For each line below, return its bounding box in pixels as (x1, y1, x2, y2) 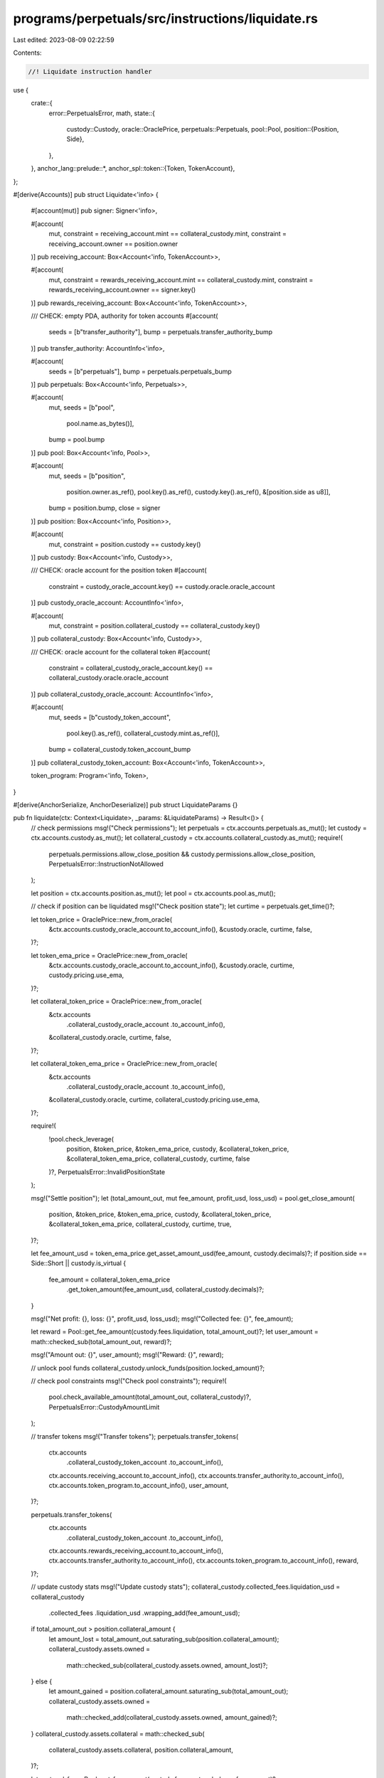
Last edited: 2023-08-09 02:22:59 (13, 36, 114, 44)
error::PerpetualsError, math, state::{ (48, 109, 156, 117)
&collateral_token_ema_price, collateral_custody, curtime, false (66, 1154, 250, 1163)
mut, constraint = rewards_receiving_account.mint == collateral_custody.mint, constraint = (48, 275, 314, 284)
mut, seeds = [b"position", (48, 472, 126, 480)
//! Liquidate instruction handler (28, 68, 152, 75)
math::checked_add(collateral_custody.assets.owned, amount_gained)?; (66, 1713, 277, 1722)
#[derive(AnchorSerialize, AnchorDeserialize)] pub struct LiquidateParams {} (13, 801, 238, 809)
